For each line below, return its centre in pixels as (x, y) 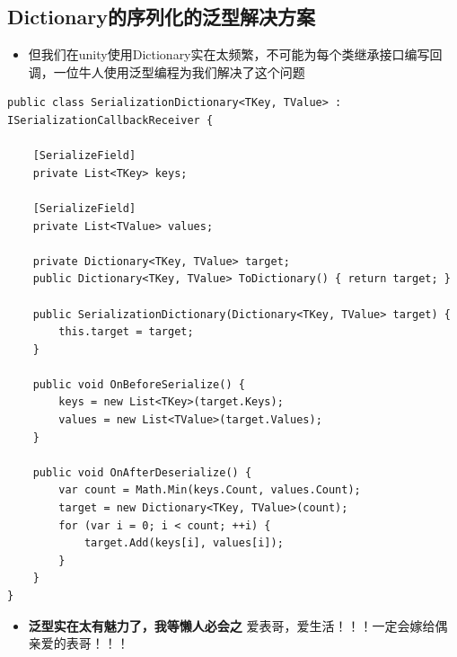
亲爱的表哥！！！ (79, 643)
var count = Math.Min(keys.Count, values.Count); (210, 490)
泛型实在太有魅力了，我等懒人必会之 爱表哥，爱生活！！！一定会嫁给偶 (238, 625)
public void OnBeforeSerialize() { (139, 384)
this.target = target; (126, 332)
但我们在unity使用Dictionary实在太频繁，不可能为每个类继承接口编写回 (235, 54)
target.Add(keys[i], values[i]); (184, 543)
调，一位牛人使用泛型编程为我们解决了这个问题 (167, 71)
